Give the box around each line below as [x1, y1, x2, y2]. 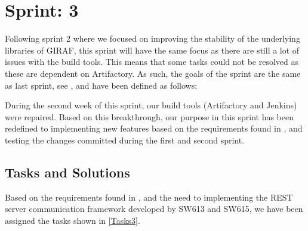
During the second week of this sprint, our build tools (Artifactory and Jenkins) [5, 99, 297, 111]
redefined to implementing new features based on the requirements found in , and [5, 122, 303, 135]
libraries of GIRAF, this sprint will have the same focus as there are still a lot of [5, 43, 300, 56]
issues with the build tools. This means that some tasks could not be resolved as [5, 55, 299, 68]
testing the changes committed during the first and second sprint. [5, 133, 245, 146]
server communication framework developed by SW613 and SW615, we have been [5, 202, 303, 215]
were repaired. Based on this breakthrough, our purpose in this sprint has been [5, 110, 294, 123]
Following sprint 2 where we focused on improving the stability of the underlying [5, 32, 300, 45]
